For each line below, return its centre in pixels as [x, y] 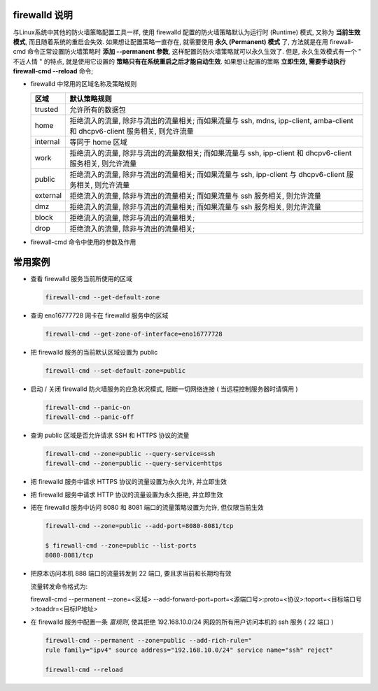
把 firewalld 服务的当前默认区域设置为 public [94, 352]
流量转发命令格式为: [59, 586]
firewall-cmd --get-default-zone [103, 297]
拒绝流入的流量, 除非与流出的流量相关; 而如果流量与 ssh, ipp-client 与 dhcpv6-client [207, 174]
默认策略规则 [91, 99]
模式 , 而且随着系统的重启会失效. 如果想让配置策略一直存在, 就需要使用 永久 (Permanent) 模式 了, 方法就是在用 [170, 41]
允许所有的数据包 [98, 110]
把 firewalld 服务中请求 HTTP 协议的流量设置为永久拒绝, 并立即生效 [127, 494]
